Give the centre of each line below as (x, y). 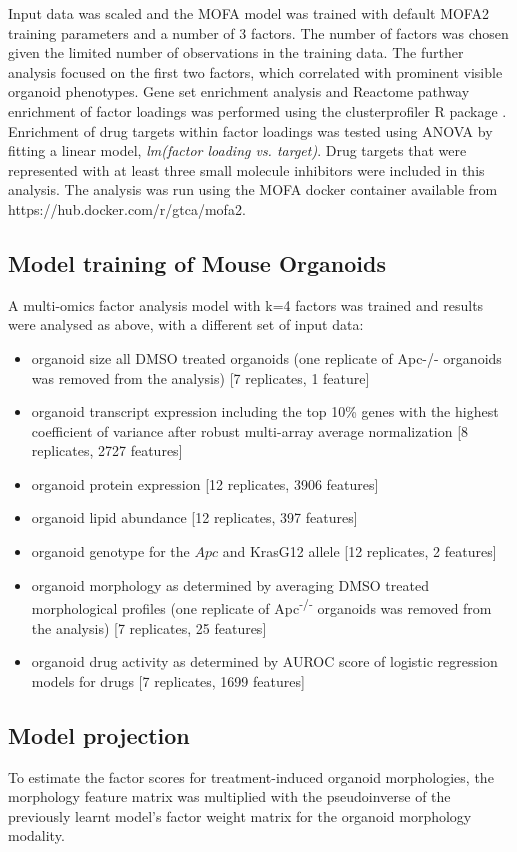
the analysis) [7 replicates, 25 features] (149, 627)
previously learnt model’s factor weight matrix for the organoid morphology (240, 815)
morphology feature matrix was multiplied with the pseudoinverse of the (229, 796)
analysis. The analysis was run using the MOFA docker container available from (253, 189)
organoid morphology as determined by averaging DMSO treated (230, 584)
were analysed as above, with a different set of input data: (186, 324)
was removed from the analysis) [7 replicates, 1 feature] (200, 377)
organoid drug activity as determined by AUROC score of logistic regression (264, 661)
